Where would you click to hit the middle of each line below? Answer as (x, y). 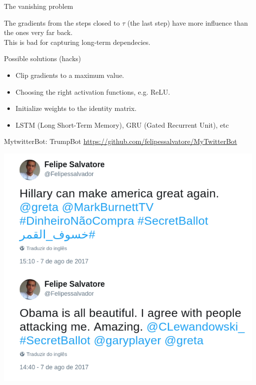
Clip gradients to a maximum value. (70, 75)
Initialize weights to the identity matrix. (76, 108)
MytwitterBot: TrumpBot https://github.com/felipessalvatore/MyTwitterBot (121, 141)
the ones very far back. (38, 32)
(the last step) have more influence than (188, 22)
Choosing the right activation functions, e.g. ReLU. (93, 91)
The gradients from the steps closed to (62, 22)
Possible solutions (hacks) (43, 58)
